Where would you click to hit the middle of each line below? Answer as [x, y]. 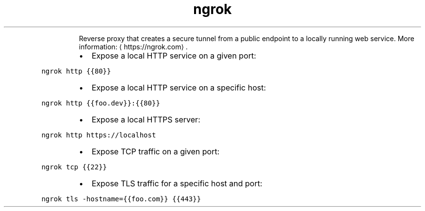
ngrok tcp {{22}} [74, 167]
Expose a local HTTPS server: [146, 119]
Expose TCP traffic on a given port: [155, 151]
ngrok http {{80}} [76, 71]
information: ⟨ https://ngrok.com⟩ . [133, 46]
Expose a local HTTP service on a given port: [174, 55]
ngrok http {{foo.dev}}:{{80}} [101, 103]
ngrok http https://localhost [99, 135]
